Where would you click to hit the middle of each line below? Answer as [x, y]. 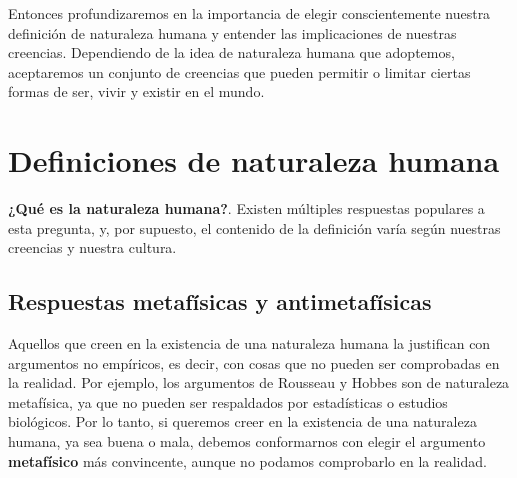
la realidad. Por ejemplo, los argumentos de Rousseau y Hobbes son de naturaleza [259, 382]
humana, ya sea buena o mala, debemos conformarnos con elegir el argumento [247, 441]
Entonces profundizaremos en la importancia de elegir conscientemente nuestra [249, 13]
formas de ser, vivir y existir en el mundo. [136, 91]
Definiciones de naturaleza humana [254, 160]
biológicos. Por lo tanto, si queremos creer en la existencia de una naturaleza [242, 421]
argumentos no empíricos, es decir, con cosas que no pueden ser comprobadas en [254, 362]
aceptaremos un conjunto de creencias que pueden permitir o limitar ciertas [239, 71]
